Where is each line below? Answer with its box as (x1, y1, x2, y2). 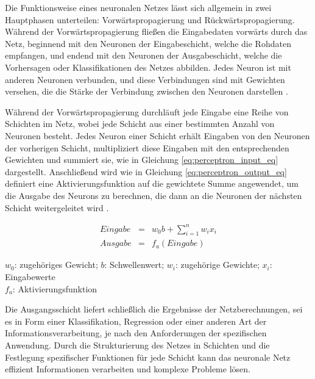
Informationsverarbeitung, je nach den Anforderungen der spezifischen (5, 327, 267, 339)
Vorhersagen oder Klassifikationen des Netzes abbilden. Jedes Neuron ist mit (5, 60, 291, 73)
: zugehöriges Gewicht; (14, 258, 98, 271)
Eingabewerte (5, 270, 55, 283)
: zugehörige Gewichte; (175, 258, 260, 271)
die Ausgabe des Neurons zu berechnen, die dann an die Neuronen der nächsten (5, 189, 302, 201)
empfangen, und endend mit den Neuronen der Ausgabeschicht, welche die (5, 49, 282, 62)
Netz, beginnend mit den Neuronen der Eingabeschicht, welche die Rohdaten (5, 37, 291, 49)
